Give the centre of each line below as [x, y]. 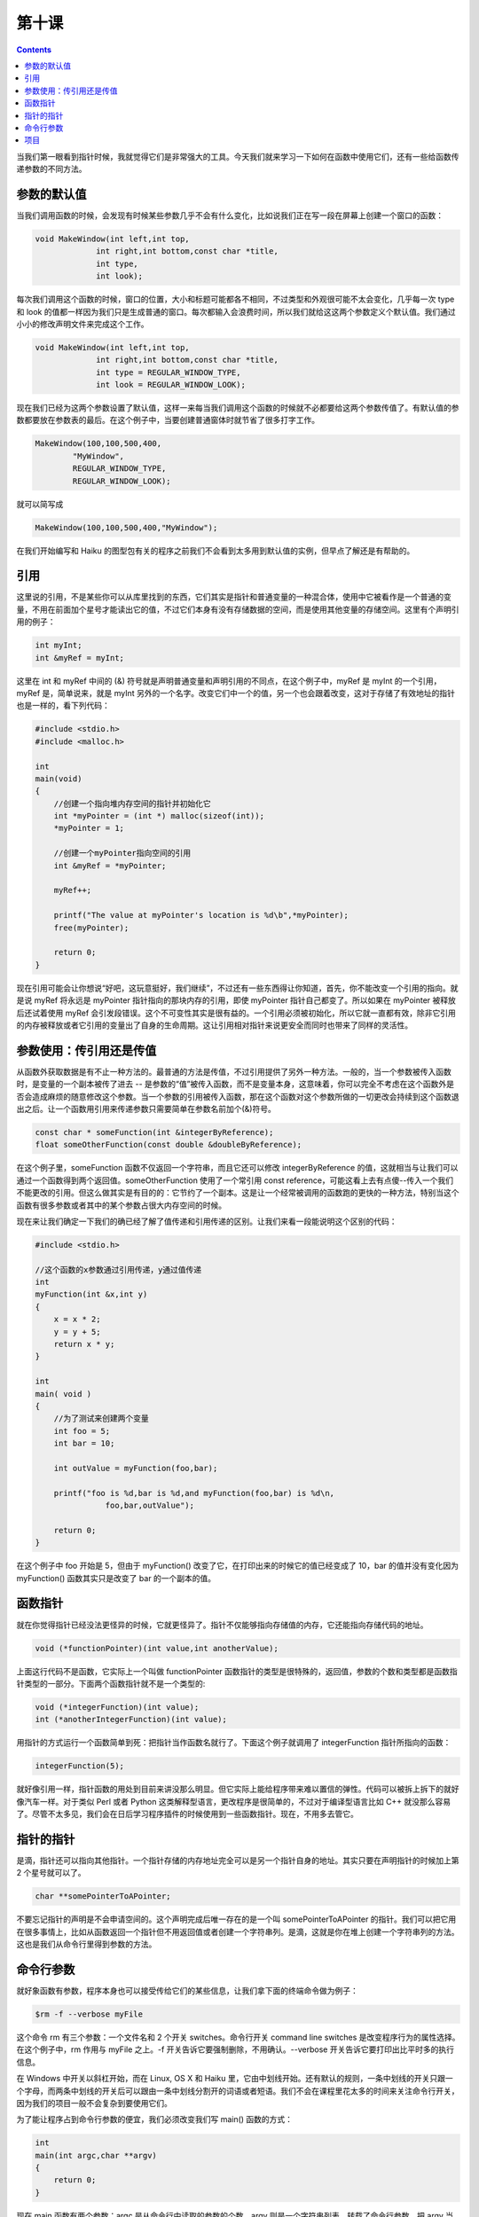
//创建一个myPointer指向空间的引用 [122, 853]
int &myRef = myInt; [79, 658]
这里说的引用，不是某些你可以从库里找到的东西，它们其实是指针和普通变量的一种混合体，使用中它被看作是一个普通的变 [234, 597]
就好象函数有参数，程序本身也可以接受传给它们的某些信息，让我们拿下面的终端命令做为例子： [187, 1990]
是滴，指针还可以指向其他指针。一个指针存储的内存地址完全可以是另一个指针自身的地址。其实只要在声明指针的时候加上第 [238, 1860]
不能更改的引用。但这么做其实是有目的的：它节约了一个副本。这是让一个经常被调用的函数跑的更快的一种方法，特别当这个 [238, 1193]
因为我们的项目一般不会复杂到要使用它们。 [94, 2103]
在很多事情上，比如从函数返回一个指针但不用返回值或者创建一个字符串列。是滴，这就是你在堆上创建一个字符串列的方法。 [238, 1931]
